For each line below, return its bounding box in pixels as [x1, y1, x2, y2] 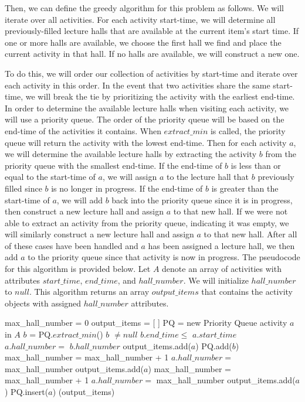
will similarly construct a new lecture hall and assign [5, 228, 194, 240]
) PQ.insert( [5, 386, 49, 397]
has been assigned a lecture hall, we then [148, 239, 295, 251]
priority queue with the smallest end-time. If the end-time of [5, 159, 222, 171]
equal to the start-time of [5, 171, 96, 183]
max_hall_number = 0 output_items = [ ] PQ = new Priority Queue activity [5, 316, 287, 329]
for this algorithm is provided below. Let [5, 263, 151, 275]
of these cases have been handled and [5, 239, 138, 251]
